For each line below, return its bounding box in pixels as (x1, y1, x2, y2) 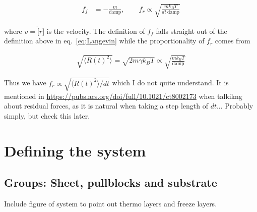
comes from (215, 35, 250, 46)
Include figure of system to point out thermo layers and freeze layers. (4, 198, 217, 209)
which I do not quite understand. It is (112, 77, 229, 88)
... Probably (216, 100, 253, 111)
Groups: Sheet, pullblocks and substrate (4, 175, 217, 190)
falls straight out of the (156, 25, 227, 36)
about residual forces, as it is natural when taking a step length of (4, 100, 208, 111)
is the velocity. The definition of (46, 25, 145, 36)
